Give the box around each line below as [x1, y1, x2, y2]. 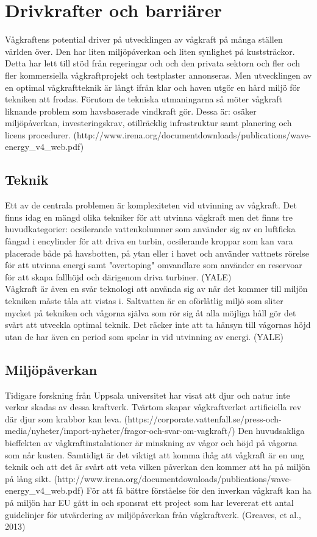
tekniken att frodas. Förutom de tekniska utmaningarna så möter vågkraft [5, 93, 282, 105]
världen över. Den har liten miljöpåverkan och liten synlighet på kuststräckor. [5, 44, 295, 57]
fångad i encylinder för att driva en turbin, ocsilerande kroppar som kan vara [5, 235, 293, 247]
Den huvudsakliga [238, 424, 305, 437]
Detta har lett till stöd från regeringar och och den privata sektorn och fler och [5, 57, 301, 69]
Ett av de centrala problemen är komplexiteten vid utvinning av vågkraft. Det [5, 199, 297, 212]
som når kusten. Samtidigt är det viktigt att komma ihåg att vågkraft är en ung [5, 448, 304, 461]
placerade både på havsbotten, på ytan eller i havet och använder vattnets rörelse [5, 246, 309, 259]
